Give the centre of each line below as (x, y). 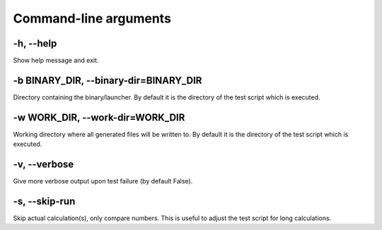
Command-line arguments (92, 18)
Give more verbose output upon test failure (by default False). (103, 181)
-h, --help (35, 43)
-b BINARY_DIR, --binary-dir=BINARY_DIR (108, 80)
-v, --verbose (44, 165)
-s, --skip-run (44, 201)
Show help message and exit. (56, 61)
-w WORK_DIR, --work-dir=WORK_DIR (99, 117)
